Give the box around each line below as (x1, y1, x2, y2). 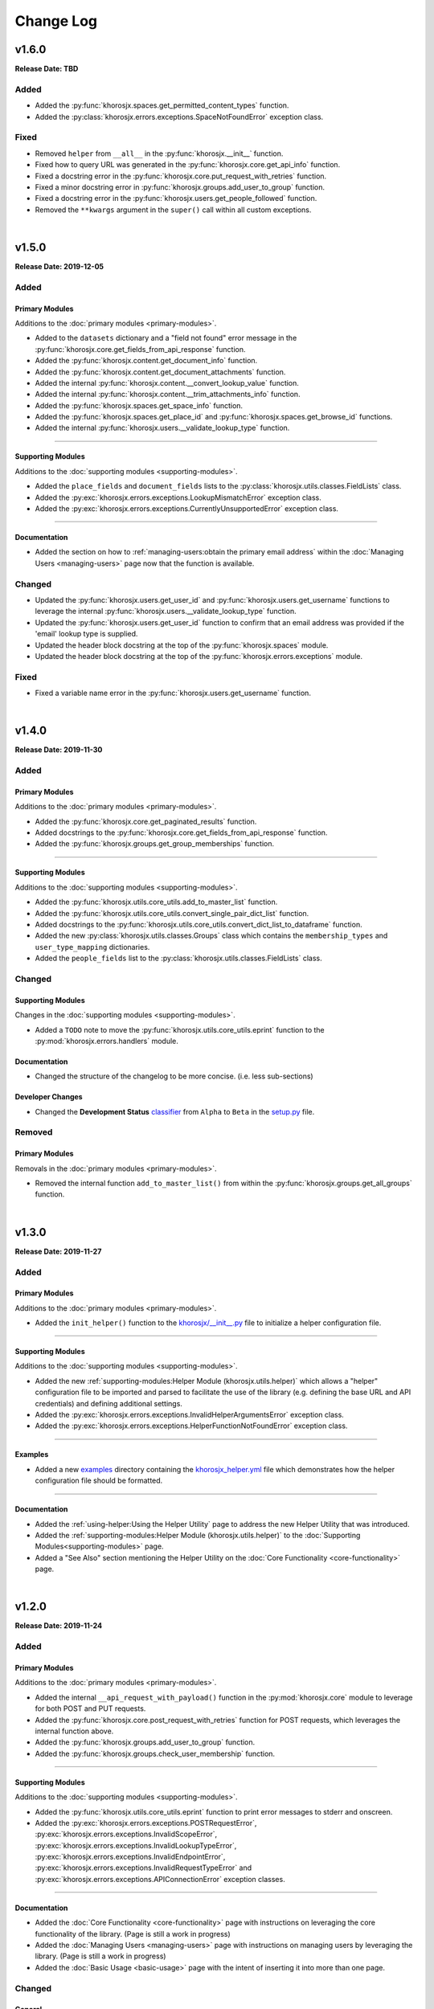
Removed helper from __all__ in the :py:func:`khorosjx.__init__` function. (35, 149, 284, 158)
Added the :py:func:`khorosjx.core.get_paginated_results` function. (35, 816, 257, 826)
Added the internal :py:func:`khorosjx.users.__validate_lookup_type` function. (35, 423, 290, 433)
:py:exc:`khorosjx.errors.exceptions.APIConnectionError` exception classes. (35, 1874, 285, 1884)
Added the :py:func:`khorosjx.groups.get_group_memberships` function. (35, 839, 275, 849)
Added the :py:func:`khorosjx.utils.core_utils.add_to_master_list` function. (35, 897, 278, 907)
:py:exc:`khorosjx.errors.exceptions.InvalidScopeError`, (35, 1829, 218, 1839)
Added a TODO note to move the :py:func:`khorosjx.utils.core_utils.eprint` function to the (35, 1025, 325, 1034)
